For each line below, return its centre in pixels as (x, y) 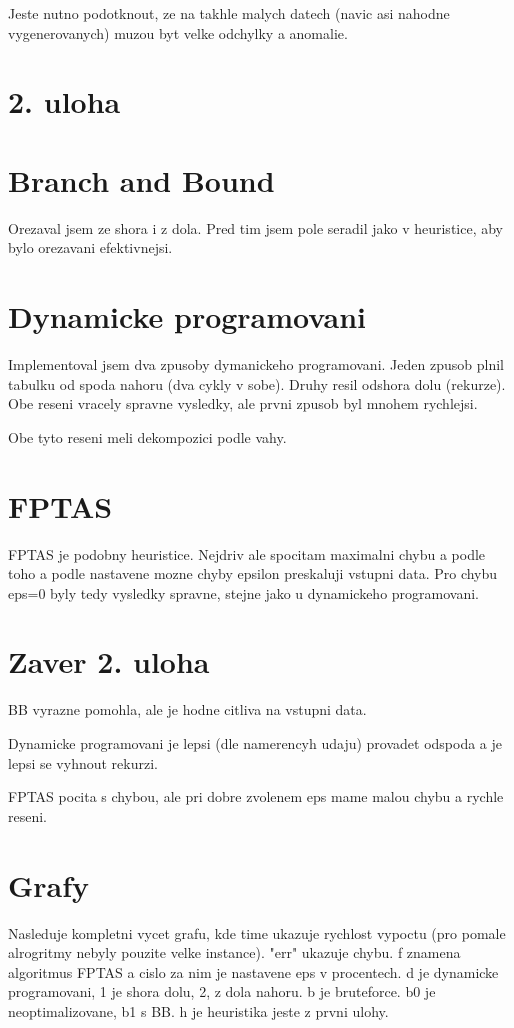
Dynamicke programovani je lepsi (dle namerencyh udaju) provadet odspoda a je (255, 743)
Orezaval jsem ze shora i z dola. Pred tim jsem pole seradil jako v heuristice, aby (255, 227)
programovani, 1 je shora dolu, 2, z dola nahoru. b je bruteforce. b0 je (222, 991)
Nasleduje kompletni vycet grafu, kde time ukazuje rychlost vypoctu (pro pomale (257, 932)
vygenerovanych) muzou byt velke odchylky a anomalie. (178, 32)
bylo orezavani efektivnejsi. (90, 247)
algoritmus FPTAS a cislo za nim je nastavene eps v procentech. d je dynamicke (253, 971)
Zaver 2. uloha (109, 661)
